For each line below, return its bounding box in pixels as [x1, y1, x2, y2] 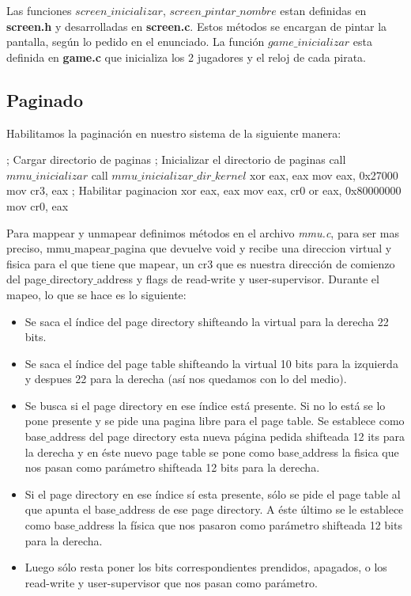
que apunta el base [25, 501, 116, 518]
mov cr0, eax [6, 197, 69, 214]
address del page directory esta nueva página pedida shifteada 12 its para [50, 428, 405, 445]
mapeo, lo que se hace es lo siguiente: [6, 286, 187, 302]
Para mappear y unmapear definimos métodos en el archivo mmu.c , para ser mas [6, 224, 399, 241]
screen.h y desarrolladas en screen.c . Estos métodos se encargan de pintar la [6, 17, 387, 34]
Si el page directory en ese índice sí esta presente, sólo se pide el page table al [25, 485, 401, 502]
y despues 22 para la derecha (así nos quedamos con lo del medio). [25, 370, 347, 387]
